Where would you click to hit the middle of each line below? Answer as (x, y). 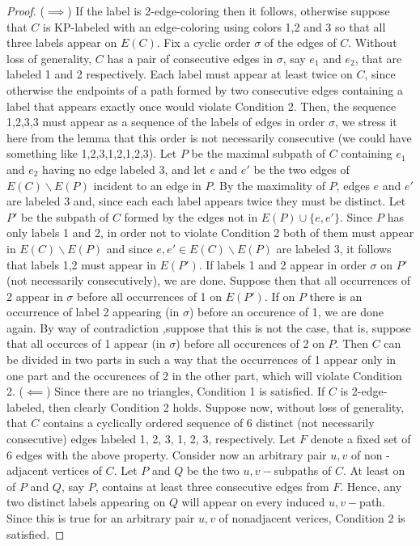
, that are (378, 58)
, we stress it (366, 122)
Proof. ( (25, 11)
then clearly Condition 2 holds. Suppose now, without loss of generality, (226, 406)
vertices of (76, 470)
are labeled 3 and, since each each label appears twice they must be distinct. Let (206, 201)
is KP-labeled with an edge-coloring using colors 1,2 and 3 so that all (214, 26)
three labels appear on (62, 42)
